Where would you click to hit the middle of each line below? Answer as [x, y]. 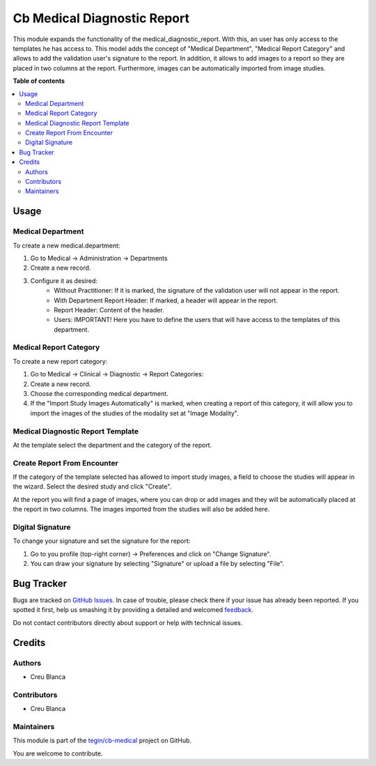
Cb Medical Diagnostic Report [101, 18]
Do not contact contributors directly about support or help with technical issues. [128, 622]
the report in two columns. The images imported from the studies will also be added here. [141, 510]
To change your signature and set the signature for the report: [102, 541]
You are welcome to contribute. [58, 753]
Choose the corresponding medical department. [99, 393]
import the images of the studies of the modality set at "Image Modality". [135, 413]
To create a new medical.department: [66, 245]
